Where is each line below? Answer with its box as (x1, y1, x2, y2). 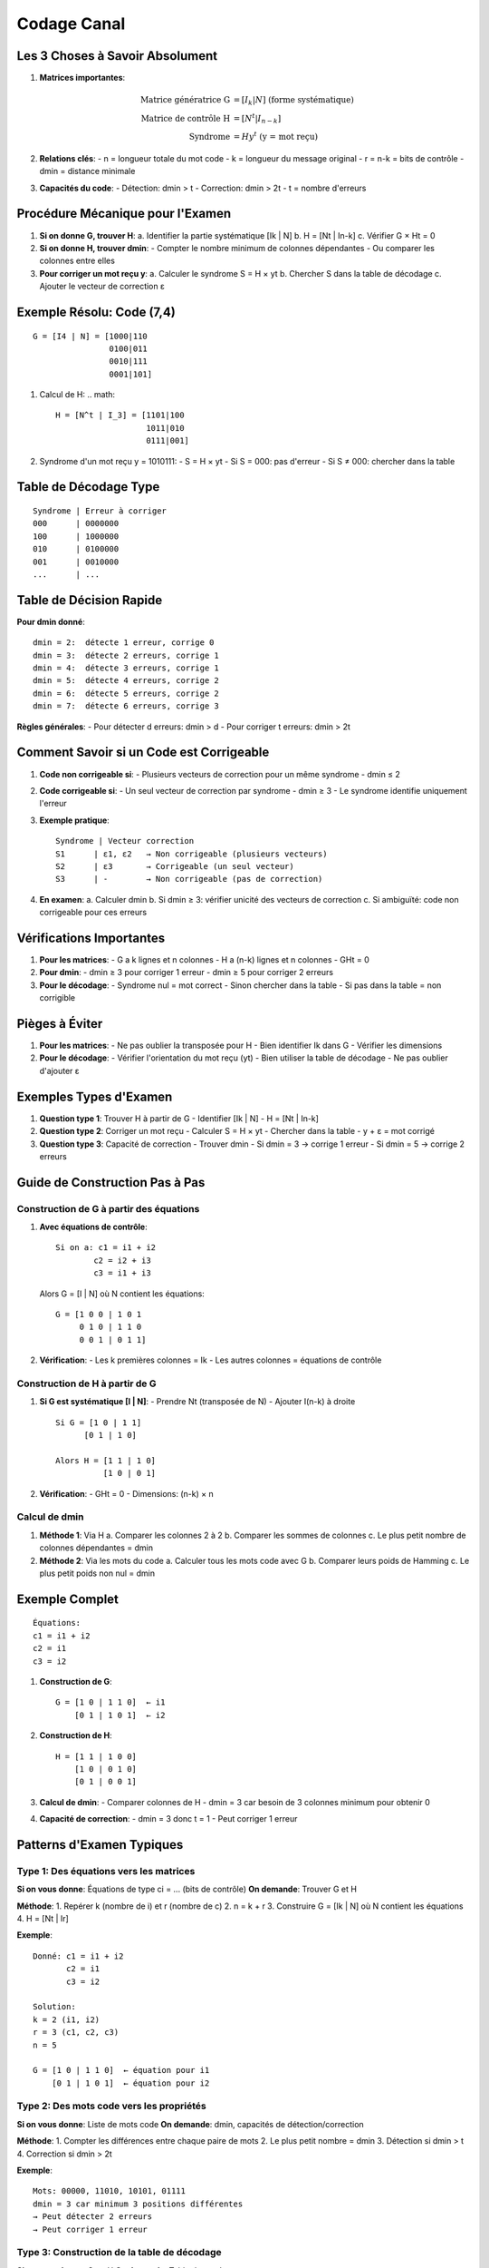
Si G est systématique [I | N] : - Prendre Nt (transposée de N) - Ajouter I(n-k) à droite (39, 1396, 356, 1407)
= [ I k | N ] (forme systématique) (233, 95, 355, 108)
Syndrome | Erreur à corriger (33, 506, 168, 516)
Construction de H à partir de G (16, 1377, 157, 1390)
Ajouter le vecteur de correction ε (39, 281, 165, 292)
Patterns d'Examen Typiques (16, 1837, 184, 1853)
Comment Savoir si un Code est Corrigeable (16, 745, 270, 760)
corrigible (39, 992, 76, 1003)
